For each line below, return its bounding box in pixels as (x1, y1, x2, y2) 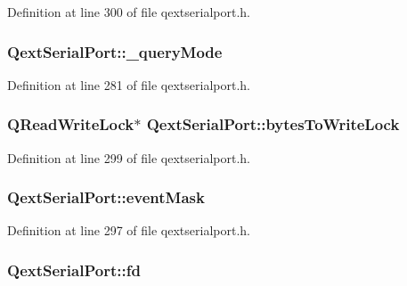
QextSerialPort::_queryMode (7, 40, 223, 62)
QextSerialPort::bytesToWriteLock (146, 113, 400, 135)
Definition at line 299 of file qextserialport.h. (7, 148, 250, 167)
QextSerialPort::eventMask (7, 186, 205, 208)
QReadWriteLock (7, 113, 134, 135)
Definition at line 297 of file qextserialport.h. (7, 221, 250, 240)
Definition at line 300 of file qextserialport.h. (7, 3, 250, 20)
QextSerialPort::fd (7, 258, 141, 281)
